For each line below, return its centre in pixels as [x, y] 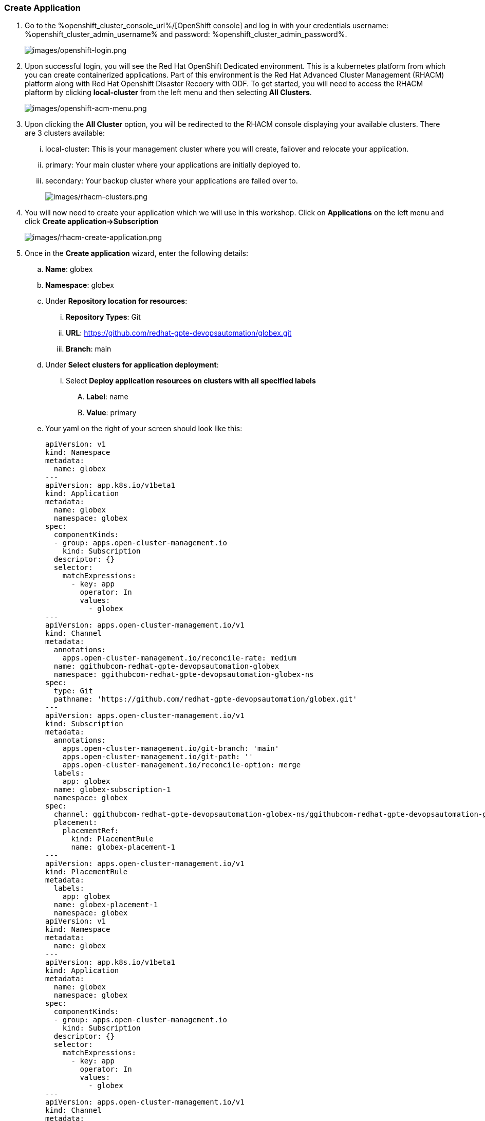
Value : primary [111, 413]
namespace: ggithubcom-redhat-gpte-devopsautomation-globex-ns [184, 675]
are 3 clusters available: [65, 133]
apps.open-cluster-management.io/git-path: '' [158, 757]
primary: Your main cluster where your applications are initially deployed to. [173, 165]
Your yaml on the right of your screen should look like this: [144, 429]
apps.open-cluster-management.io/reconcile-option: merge [182, 765]
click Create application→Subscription [92, 222]
